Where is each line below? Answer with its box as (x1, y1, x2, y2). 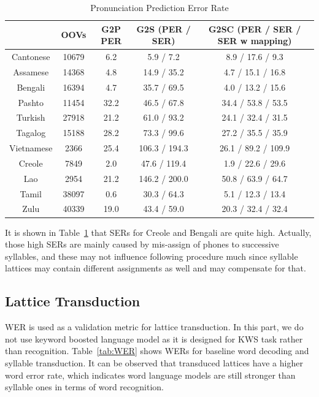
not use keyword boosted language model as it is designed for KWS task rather (5, 332, 303, 345)
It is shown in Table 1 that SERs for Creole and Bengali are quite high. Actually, (5, 225, 312, 238)
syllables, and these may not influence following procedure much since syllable (5, 249, 298, 262)
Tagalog (16, 126, 46, 139)
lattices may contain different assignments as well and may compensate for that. (5, 262, 306, 274)
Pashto (18, 96, 44, 108)
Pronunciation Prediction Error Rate (90, 1, 229, 13)
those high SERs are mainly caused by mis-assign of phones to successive (5, 238, 279, 251)
